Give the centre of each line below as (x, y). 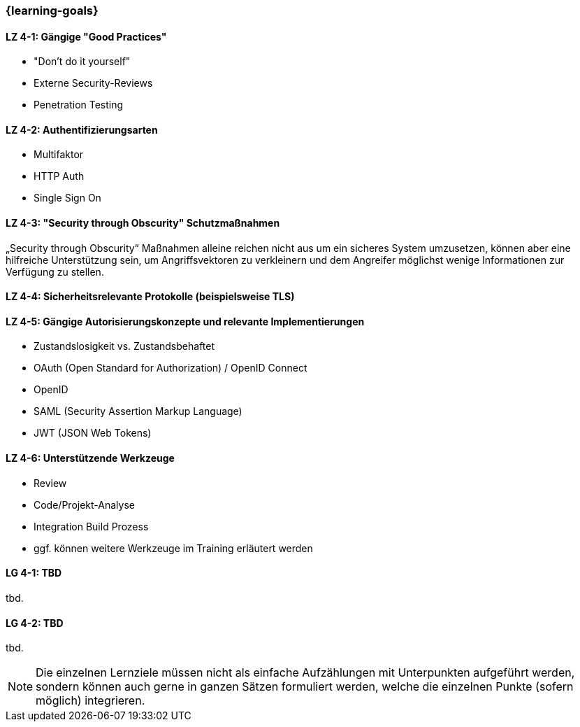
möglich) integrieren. (90, 701)
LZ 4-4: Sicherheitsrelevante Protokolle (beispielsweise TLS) (150, 297)
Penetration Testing (79, 105)
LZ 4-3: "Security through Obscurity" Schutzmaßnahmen (143, 223)
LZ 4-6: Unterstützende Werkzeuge (90, 458)
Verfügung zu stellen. (55, 271)
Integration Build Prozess (91, 526)
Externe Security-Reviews (93, 83)
